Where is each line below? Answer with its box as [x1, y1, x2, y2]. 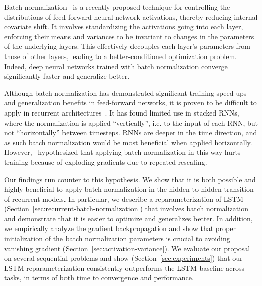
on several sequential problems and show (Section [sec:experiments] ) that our [4, 253, 243, 263]
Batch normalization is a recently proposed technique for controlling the [4, 2, 230, 12]
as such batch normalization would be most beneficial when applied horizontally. [4, 137, 252, 147]
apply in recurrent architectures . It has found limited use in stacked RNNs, [4, 107, 239, 118]
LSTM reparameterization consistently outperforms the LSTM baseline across [4, 262, 245, 273]
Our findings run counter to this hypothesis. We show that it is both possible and [4, 174, 256, 184]
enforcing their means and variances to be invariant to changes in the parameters [4, 31, 254, 41]
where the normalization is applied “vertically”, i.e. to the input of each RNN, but [4, 117, 258, 128]
